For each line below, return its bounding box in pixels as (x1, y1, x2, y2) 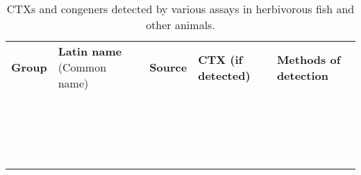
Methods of (276, 51, 341, 67)
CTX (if (198, 51, 243, 67)
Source (149, 59, 187, 75)
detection (276, 67, 328, 83)
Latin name (58, 43, 122, 59)
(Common (58, 59, 107, 75)
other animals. (146, 17, 215, 33)
